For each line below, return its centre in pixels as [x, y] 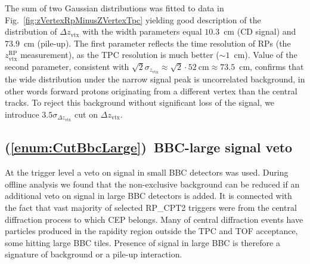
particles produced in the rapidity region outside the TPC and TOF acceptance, [151, 231]
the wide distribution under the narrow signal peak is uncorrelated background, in [155, 79]
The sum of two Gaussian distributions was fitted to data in [114, 8]
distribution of [31, 31]
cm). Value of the [266, 55]
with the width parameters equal [142, 31]
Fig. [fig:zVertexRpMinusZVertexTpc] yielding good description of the [133, 19]
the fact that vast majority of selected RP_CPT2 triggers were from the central [151, 207]
